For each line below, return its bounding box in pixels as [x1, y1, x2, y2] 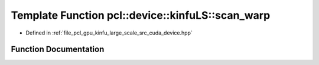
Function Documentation [11, 45, 105, 54]
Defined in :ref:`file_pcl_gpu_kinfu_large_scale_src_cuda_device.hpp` [25, 29, 193, 36]
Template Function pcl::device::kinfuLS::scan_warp [11, 9, 271, 22]
